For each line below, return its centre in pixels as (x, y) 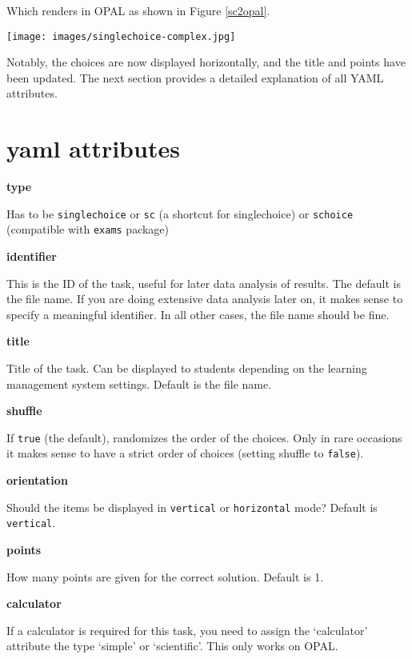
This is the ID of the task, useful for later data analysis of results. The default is (204, 283)
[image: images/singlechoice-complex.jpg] (121, 36)
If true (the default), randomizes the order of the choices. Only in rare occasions (204, 437)
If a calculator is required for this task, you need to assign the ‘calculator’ (187, 630)
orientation (37, 480)
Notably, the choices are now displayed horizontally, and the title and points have (206, 62)
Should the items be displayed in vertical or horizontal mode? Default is (192, 507)
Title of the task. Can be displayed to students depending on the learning (187, 368)
